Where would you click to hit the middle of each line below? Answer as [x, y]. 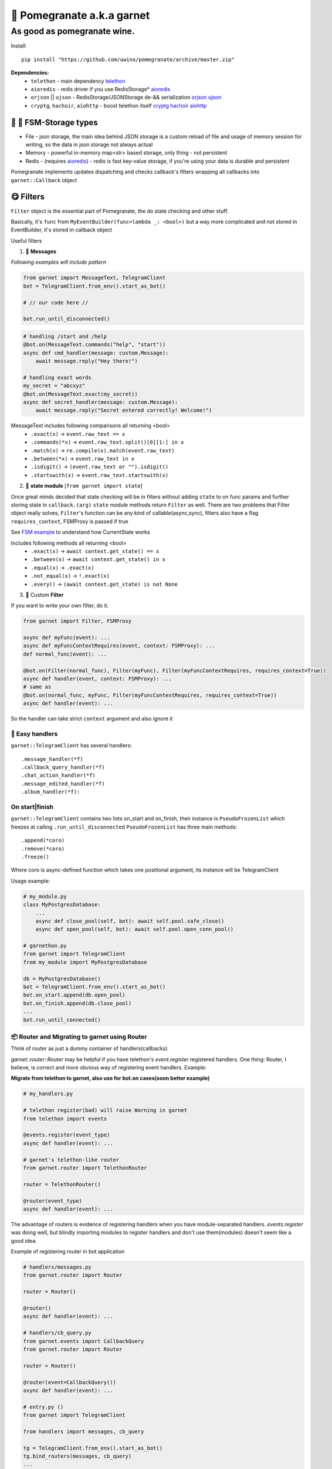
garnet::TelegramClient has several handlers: [71, 746]
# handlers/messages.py [57, 1267]
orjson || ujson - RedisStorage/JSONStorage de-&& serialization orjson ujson [126, 98]
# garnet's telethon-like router [71, 1160]
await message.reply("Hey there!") [87, 361]
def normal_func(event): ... [65, 654]
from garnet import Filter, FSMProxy [77, 621]
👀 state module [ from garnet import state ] [84, 486]
